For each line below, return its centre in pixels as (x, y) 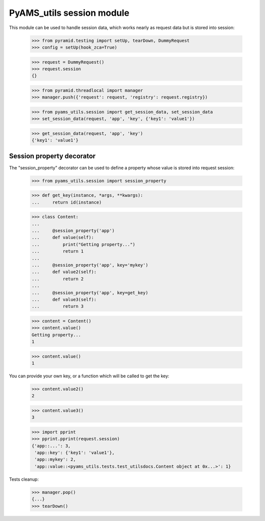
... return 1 (58, 251)
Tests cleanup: (24, 479)
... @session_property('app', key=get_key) (90, 292)
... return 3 (58, 306)
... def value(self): (63, 238)
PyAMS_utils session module (69, 13)
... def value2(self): (64, 272)
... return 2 (58, 279)
